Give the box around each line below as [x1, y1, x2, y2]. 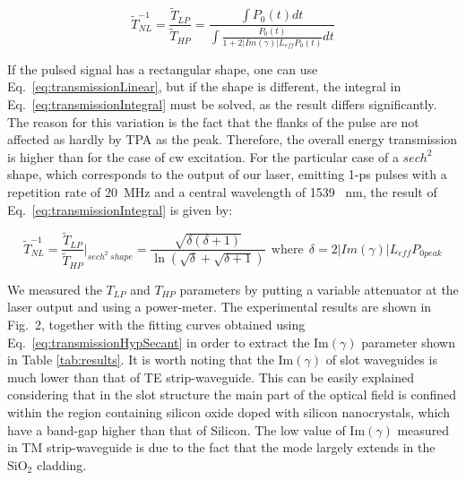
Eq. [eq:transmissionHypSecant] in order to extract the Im [7, 332, 329, 351]
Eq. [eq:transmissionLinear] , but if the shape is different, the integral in [7, 77, 401, 96]
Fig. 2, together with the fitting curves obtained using [7, 315, 306, 334]
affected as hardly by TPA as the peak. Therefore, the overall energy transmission [7, 130, 458, 149]
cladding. [36, 455, 87, 474]
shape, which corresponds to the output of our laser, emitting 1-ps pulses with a [7, 165, 447, 184]
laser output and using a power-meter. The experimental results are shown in [7, 297, 432, 316]
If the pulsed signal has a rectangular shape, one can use [7, 59, 318, 78]
